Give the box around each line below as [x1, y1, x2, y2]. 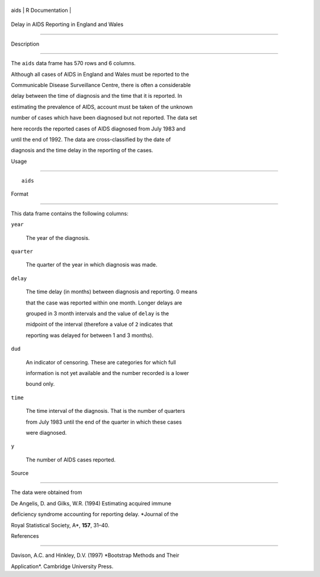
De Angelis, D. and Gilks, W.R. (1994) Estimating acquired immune [11, 499, 172, 507]
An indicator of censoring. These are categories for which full [25, 358, 176, 366]
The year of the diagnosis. [25, 234, 90, 241]
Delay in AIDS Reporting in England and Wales [11, 21, 124, 28]
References [11, 533, 39, 540]
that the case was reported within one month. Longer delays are [25, 299, 183, 306]
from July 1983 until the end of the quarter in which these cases [25, 418, 182, 425]
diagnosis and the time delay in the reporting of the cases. [11, 147, 153, 154]
